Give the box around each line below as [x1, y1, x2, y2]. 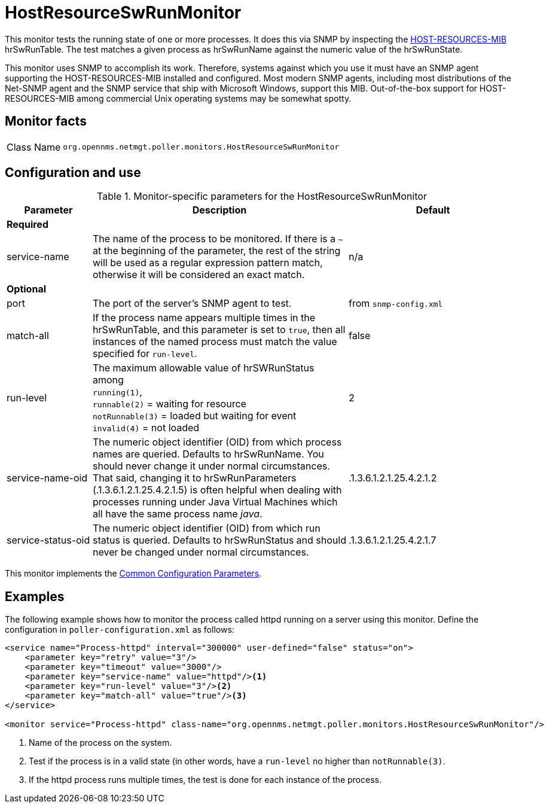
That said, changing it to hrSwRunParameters [92, 472, 297, 484]
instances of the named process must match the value [92, 336, 337, 348]
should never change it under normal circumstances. [92, 460, 330, 472]
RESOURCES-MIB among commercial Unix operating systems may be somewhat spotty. [5, 93, 352, 103]
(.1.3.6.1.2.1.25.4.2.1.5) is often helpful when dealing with [92, 484, 342, 496]
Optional [7, 283, 47, 295]
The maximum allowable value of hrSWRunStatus [92, 362, 315, 374]
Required [7, 218, 48, 231]
